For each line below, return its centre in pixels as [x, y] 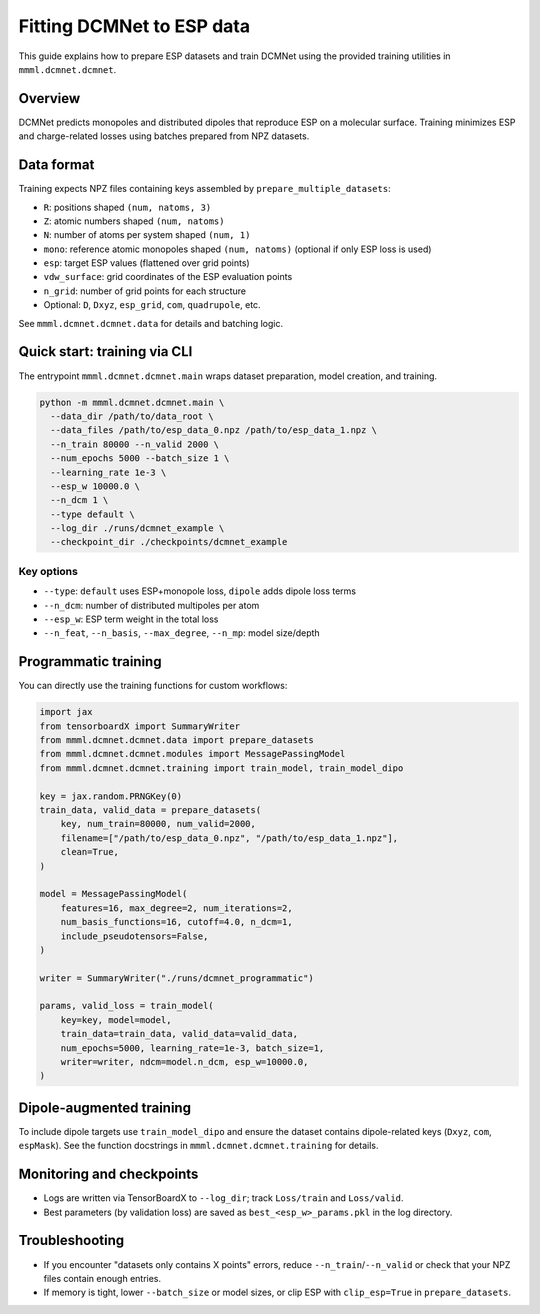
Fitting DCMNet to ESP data [134, 26]
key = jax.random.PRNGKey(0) [111, 796]
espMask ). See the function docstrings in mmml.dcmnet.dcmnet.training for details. [198, 1146]
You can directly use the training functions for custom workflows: [153, 686]
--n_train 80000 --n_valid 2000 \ [135, 444]
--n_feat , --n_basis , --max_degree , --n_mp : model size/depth [181, 633]
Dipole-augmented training [105, 1107]
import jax [66, 712]
